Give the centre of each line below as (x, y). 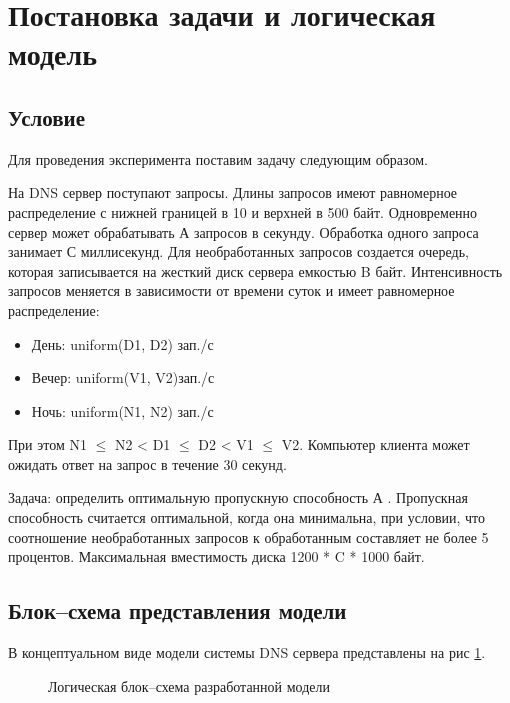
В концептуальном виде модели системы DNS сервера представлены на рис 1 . (247, 652)
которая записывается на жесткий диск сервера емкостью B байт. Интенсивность (255, 270)
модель (53, 53)
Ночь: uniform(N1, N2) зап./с (122, 410)
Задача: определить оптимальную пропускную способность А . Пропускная (238, 497)
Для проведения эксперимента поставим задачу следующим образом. (218, 158)
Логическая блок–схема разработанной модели (189, 685)
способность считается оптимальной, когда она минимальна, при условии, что (247, 517)
